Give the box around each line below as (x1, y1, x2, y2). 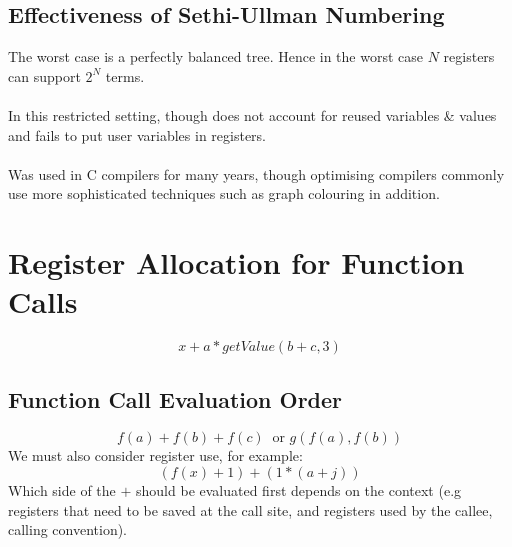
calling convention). (8, 519, 128, 540)
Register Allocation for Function (8, 242, 465, 283)
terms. (105, 65, 145, 86)
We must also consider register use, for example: (8, 445, 303, 466)
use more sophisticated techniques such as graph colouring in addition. (8, 183, 440, 204)
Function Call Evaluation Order (8, 383, 343, 414)
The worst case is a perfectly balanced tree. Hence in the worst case (8, 46, 424, 67)
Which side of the (8, 480, 116, 501)
